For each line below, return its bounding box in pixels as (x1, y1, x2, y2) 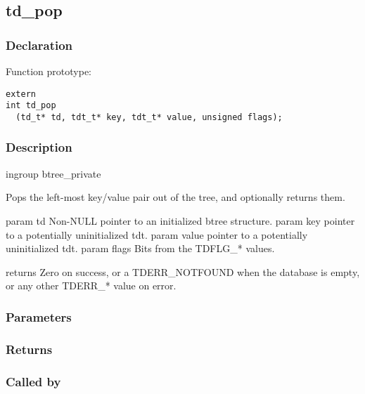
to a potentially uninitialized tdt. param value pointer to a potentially (6, 227, 308, 242)
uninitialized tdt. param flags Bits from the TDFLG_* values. (6, 241, 275, 256)
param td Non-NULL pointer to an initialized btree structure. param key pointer (6, 213, 355, 228)
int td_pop (6, 100, 56, 111)
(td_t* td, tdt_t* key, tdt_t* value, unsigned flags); (15, 112, 283, 122)
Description (6, 138, 72, 156)
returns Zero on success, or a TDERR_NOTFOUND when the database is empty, (6, 264, 360, 279)
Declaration (6, 36, 73, 53)
